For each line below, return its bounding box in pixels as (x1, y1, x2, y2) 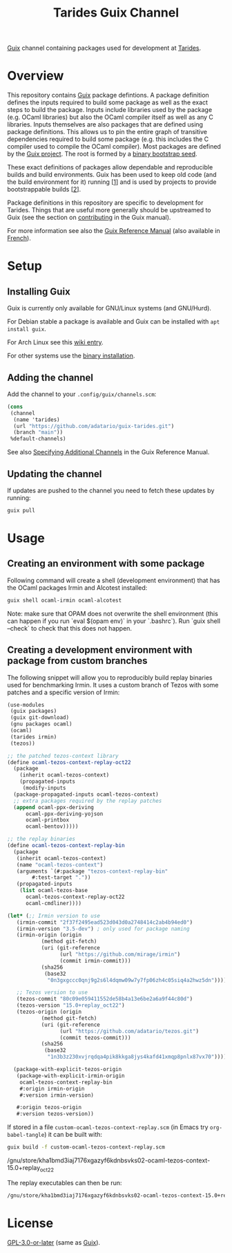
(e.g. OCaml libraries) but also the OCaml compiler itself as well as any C (7, 113, 214, 122)
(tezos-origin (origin (16, 1008, 81, 1016)
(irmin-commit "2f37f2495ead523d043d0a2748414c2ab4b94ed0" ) (16, 918, 193, 926)
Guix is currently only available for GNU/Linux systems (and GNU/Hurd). (7, 304, 212, 313)
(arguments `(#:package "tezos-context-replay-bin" (16, 868, 168, 875)
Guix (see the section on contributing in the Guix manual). (7, 213, 171, 222)
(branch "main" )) (13, 429, 64, 436)
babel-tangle (7, 1132, 45, 1139)
